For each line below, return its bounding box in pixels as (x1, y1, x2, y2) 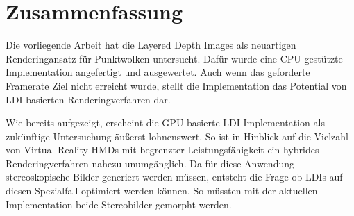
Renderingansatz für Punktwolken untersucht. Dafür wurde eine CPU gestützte (6, 51, 343, 65)
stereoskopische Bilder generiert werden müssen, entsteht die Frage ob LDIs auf (6, 169, 343, 184)
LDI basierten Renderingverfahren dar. (6, 92, 171, 106)
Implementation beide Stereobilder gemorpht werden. (6, 197, 232, 211)
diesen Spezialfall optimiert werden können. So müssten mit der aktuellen (6, 183, 318, 198)
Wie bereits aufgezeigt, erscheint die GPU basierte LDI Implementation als (6, 115, 325, 130)
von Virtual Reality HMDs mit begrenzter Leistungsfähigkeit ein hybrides (6, 142, 319, 157)
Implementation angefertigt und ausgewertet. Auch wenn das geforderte (6, 65, 310, 79)
